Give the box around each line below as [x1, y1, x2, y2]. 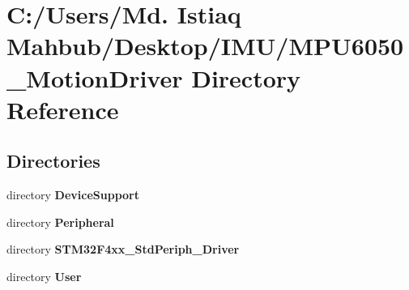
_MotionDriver [6, 61, 183, 94]
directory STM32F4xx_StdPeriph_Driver [6, 241, 240, 258]
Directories [6, 148, 100, 173]
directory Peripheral [6, 213, 114, 230]
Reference [6, 92, 119, 126]
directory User [6, 267, 82, 284]
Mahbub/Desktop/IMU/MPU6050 [6, 29, 404, 62]
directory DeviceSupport [6, 186, 139, 203]
